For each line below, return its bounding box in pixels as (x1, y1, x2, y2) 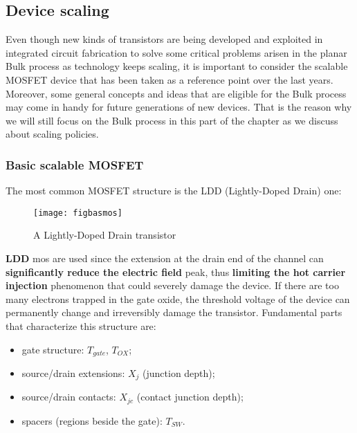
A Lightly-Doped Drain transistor (33, 228, 176, 242)
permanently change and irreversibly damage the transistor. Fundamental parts (6, 305, 342, 320)
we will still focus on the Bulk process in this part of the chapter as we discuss (6, 113, 338, 127)
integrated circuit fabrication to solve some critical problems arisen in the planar (6, 45, 347, 59)
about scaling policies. (6, 127, 99, 141)
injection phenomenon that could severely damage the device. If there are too (6, 278, 339, 293)
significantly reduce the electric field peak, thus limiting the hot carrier (6, 264, 346, 279)
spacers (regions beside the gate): (21, 413, 163, 427)
